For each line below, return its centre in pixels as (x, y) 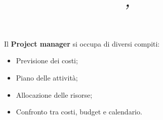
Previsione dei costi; (47, 61)
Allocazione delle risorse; (54, 94)
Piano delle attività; (47, 77)
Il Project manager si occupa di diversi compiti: (82, 43)
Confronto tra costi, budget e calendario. (79, 112)
